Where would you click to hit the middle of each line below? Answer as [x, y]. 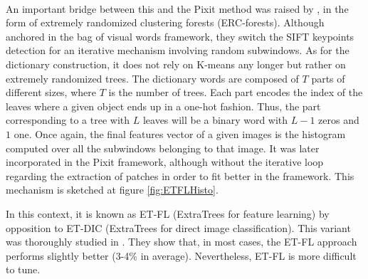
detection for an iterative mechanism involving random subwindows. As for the [178, 50]
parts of [328, 78]
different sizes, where [51, 92]
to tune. [23, 269]
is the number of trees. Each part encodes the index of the [236, 92]
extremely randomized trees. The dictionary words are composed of [152, 78]
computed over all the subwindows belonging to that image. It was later [163, 148]
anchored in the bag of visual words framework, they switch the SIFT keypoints [180, 36]
